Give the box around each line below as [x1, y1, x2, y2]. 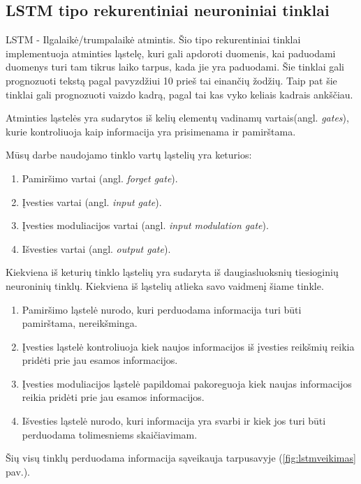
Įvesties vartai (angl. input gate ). [22, 194, 162, 209]
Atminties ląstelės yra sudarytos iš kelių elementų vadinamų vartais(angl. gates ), [6, 110, 349, 125]
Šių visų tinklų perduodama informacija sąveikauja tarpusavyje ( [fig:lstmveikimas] [6, 450, 356, 465]
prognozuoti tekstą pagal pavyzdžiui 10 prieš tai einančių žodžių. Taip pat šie [6, 73, 337, 87]
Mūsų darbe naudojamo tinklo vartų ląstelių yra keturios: [6, 147, 252, 162]
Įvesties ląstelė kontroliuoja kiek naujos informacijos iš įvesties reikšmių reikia [22, 339, 355, 353]
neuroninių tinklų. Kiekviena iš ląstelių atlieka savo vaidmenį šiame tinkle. [6, 278, 324, 293]
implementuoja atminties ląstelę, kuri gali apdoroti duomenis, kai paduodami [6, 45, 336, 60]
